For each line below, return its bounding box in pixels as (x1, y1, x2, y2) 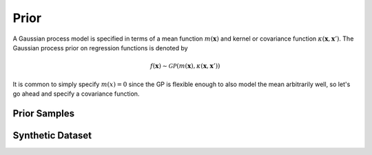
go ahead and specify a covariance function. (12, 90, 140, 98)
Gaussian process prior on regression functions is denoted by (12, 43, 189, 52)
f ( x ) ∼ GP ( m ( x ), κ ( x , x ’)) (149, 62, 220, 70)
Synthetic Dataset (12, 130, 92, 141)
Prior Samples (12, 107, 75, 119)
